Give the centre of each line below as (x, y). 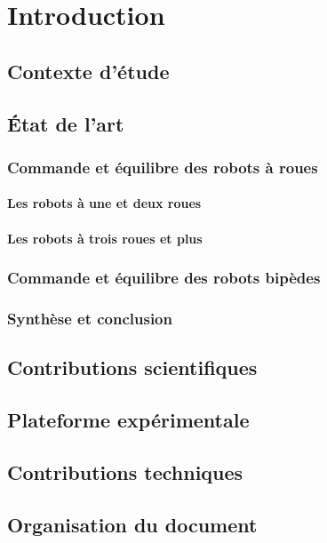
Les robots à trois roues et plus (105, 238)
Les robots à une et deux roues (104, 203)
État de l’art (66, 123)
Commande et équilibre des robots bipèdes (164, 278)
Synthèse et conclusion (90, 318)
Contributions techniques (125, 471)
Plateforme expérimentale (128, 420)
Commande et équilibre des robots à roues (163, 167)
